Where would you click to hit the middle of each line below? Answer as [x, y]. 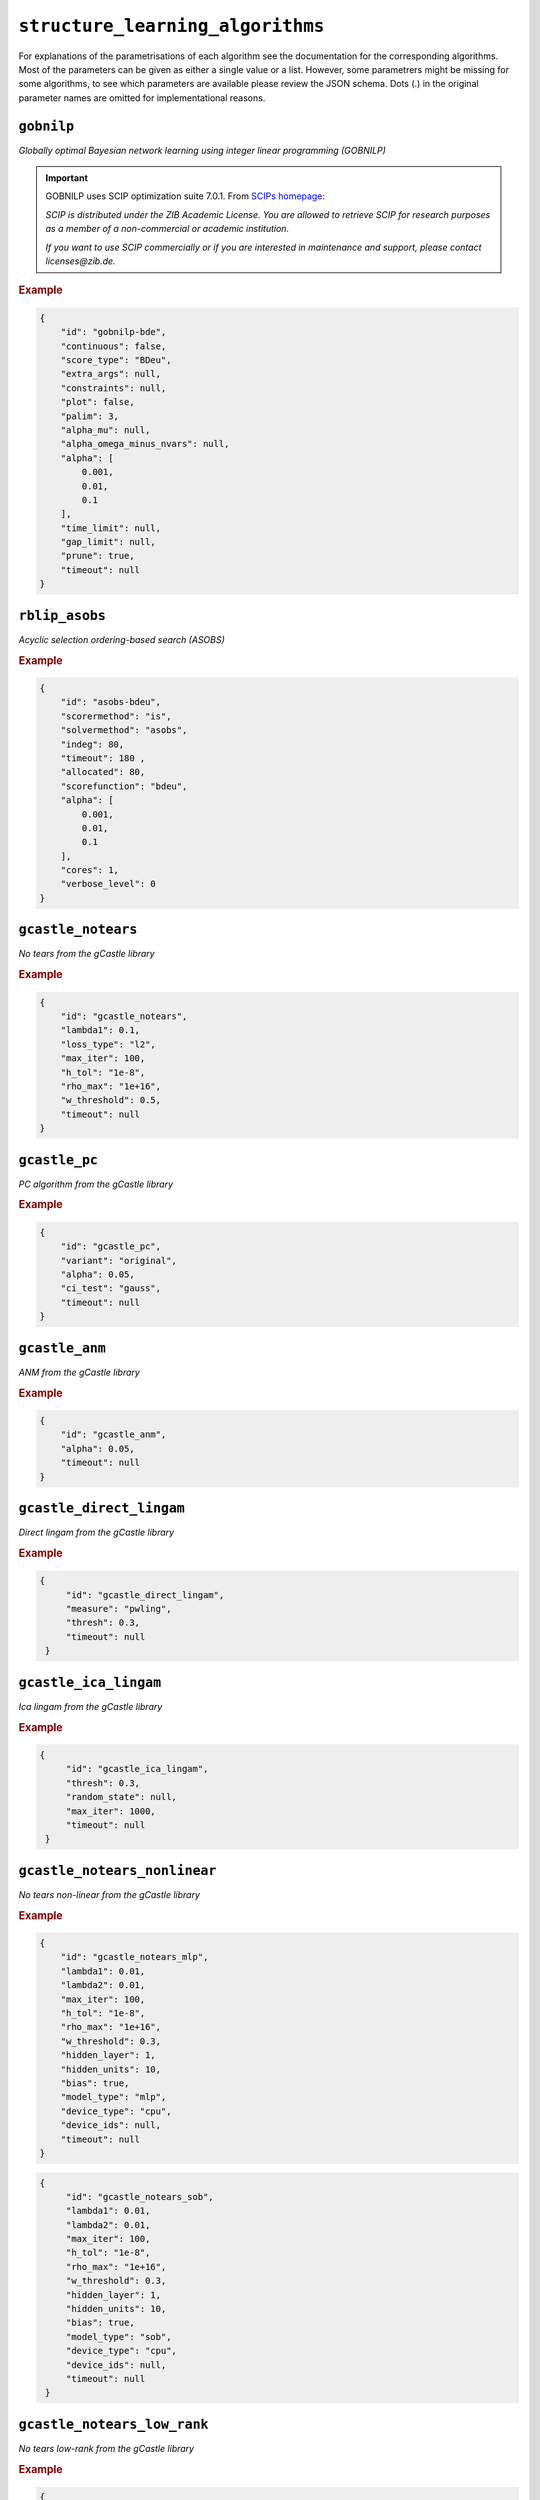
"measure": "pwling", [118, 1609]
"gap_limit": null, [108, 542]
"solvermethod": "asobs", [124, 730]
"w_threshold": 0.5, [111, 1100]
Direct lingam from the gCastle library [96, 1532]
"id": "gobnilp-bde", [113, 332]
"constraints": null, [113, 388]
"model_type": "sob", [118, 2336]
